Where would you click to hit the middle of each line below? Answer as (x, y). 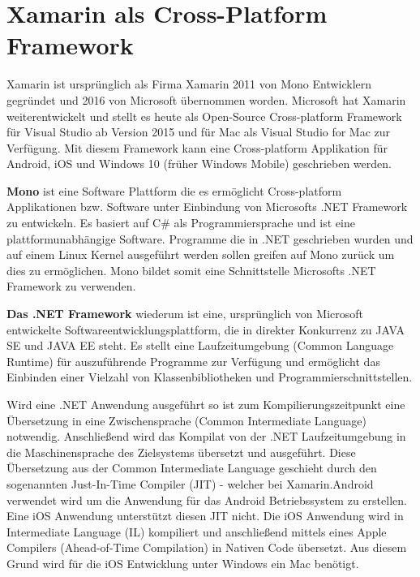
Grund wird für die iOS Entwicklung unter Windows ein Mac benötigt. (183, 563)
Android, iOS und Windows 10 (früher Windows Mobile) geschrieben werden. (199, 164)
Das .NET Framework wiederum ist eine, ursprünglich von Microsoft (185, 314)
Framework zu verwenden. (71, 286)
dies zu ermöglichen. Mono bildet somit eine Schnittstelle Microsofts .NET (191, 270)
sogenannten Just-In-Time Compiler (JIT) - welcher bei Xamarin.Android (190, 483)
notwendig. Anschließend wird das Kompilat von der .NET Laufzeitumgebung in (206, 436)
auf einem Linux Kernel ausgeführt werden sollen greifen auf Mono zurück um (201, 254)
